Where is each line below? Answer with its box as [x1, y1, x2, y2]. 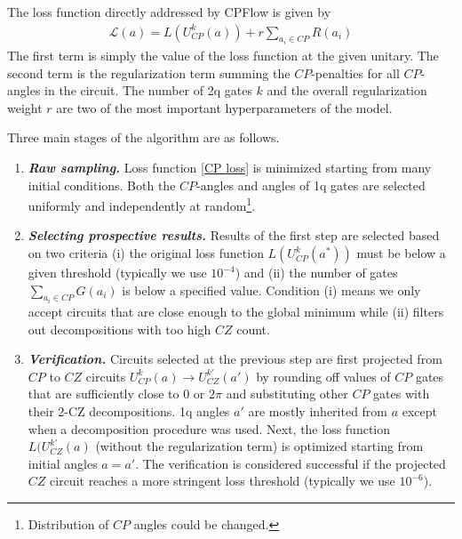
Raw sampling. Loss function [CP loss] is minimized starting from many [28, 158, 432, 177]
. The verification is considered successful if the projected [135, 454, 446, 472]
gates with [373, 384, 430, 403]
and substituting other [226, 384, 348, 403]
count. [236, 319, 270, 338]
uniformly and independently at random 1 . [28, 194, 256, 214]
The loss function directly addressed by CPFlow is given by [7, 3, 331, 20]
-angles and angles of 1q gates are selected [196, 175, 426, 194]
